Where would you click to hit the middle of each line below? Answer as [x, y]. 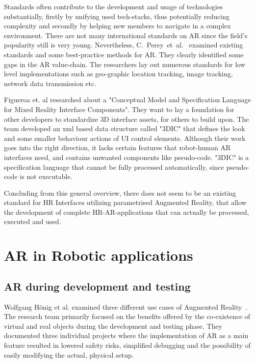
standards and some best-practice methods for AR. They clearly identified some [124, 54]
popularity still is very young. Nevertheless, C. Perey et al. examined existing [124, 45]
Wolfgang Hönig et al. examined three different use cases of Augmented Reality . [126, 306]
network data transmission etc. [50, 83]
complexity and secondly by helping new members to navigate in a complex [117, 26]
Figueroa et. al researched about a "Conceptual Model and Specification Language [127, 100]
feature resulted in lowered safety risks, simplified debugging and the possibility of [127, 345]
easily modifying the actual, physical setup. [69, 354]
